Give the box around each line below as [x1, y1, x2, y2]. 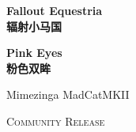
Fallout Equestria [6, 2, 103, 18]
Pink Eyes [6, 44, 62, 61]
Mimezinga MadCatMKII [6, 86, 130, 103]
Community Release [6, 112, 105, 129]
